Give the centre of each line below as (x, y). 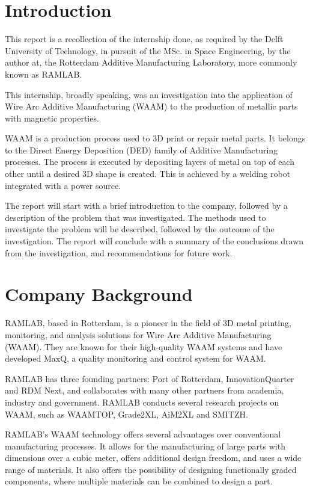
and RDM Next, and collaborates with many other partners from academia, (144, 390)
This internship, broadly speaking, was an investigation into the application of (149, 94)
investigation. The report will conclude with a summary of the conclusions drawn (154, 241)
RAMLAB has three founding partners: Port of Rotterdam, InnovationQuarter (150, 378)
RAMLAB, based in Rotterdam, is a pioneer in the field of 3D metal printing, (148, 323)
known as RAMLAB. (44, 74)
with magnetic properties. (52, 118)
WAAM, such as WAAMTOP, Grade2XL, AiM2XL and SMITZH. (126, 414)
